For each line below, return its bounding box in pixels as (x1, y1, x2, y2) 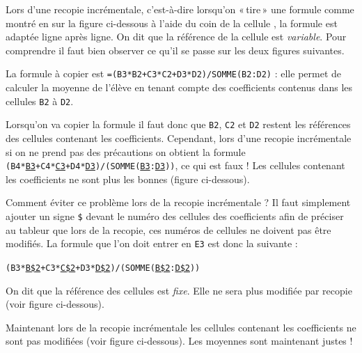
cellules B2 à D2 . (6, 93, 74, 108)
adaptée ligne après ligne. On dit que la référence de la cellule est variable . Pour (6, 29, 347, 44)
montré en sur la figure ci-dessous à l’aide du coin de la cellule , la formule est (6, 15, 338, 30)
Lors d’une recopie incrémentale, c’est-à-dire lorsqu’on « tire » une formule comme (6, 2, 354, 16)
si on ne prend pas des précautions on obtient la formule (6, 144, 246, 159)
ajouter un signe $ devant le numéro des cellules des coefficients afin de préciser (6, 208, 344, 223)
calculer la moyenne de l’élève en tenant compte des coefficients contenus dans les (6, 80, 353, 95)
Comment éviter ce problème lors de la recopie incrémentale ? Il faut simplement (6, 195, 351, 210)
